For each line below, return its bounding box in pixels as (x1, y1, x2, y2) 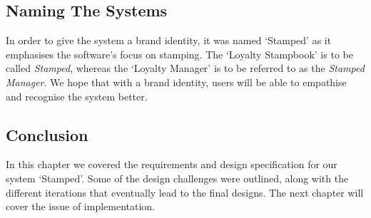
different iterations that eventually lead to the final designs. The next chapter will (6, 185, 364, 199)
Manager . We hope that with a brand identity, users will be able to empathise (6, 74, 347, 89)
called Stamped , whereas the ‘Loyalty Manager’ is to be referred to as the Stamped (6, 61, 365, 76)
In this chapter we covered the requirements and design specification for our (6, 157, 337, 172)
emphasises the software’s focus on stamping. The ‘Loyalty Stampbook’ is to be (6, 46, 353, 61)
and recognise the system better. (6, 88, 148, 103)
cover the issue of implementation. (6, 199, 156, 214)
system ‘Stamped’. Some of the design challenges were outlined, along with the (6, 170, 349, 185)
